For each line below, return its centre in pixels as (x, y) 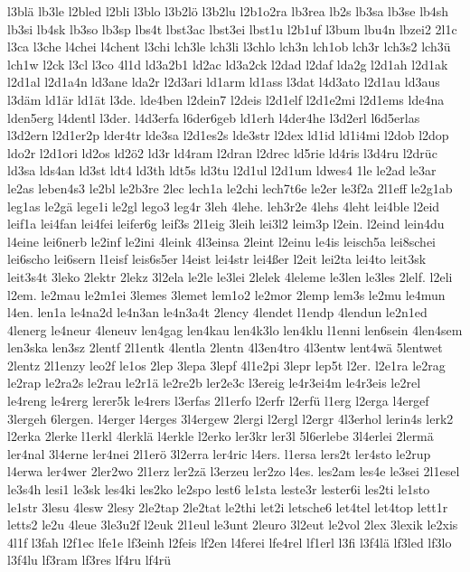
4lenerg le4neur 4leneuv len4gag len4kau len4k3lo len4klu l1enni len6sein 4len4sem (235, 329)
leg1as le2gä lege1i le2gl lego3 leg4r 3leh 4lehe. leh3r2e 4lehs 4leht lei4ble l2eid (224, 206)
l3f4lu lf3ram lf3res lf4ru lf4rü (89, 560)
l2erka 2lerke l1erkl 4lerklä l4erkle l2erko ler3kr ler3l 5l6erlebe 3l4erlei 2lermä (221, 436)
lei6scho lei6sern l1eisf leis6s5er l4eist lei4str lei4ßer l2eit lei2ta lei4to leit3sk (217, 259)
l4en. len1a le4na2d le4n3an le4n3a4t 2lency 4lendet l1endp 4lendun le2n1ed (217, 312)
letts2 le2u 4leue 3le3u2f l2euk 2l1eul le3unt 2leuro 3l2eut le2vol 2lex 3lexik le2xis (233, 525)
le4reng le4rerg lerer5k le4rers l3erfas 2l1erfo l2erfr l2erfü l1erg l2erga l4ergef (218, 401)
